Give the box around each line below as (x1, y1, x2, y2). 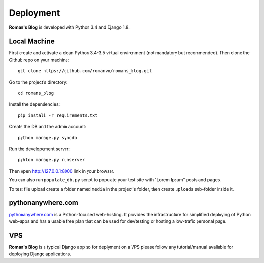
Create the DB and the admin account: (9, 124, 87, 130)
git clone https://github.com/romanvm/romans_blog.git (18, 68, 152, 74)
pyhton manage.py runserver (18, 157, 85, 163)
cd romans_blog (18, 90, 54, 96)
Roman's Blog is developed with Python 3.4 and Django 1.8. (9, 24, 130, 30)
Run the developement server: (9, 146, 70, 152)
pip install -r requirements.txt (18, 112, 98, 118)
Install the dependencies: (9, 101, 60, 107)
